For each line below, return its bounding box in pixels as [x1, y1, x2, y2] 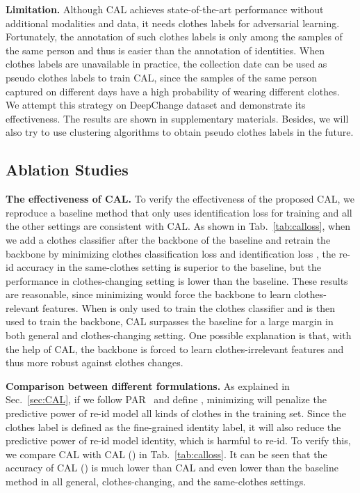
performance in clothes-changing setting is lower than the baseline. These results [6, 273, 348, 288]
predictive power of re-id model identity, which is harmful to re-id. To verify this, [6, 433, 351, 448]
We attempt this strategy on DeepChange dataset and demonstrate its [6, 97, 306, 112]
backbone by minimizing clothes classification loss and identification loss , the [6, 246, 336, 260]
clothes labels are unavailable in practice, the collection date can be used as [6, 56, 327, 71]
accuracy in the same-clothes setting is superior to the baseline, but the [17, 260, 321, 274]
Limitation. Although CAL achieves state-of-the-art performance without [6, 2, 324, 16]
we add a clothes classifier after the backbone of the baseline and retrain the [6, 232, 331, 246]
